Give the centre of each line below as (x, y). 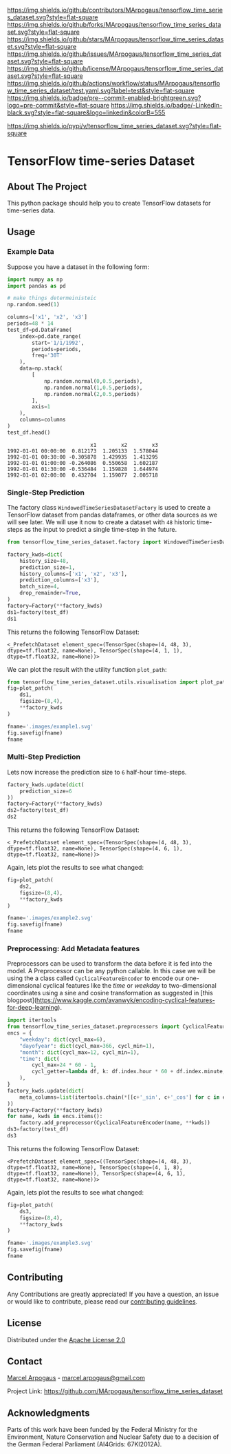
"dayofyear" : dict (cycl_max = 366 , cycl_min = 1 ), (87, 1046)
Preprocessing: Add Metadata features (74, 948)
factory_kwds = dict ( (35, 555)
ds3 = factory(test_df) (38, 1129)
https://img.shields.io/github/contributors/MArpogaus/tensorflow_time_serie (115, 10)
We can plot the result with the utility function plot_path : (87, 669)
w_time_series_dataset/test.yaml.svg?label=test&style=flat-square (101, 90)
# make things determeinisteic (52, 298)
